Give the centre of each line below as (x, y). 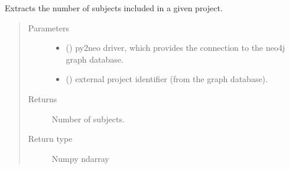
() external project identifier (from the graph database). (167, 79)
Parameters (48, 27)
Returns (43, 98)
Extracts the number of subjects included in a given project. (114, 8)
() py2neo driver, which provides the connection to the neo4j (176, 48)
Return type (50, 139)
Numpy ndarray (80, 158)
